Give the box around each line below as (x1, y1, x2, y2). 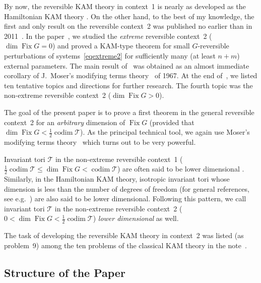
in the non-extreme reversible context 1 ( (55, 153, 183, 164)
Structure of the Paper (4, 264, 125, 280)
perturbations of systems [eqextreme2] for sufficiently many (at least (4, 50, 216, 61)
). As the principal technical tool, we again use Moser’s (80, 127, 250, 137)
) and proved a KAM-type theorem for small (52, 40, 190, 51)
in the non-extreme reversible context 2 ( (54, 203, 182, 213)
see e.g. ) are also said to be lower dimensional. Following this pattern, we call (4, 193, 246, 204)
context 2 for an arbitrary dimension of (4, 117, 125, 127)
